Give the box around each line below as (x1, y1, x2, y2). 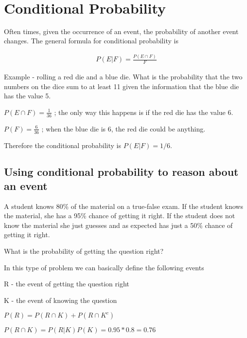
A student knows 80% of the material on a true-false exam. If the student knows (4, 201, 243, 211)
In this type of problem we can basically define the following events (4, 262, 204, 272)
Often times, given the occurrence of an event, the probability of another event (4, 26, 239, 36)
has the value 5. (4, 91, 51, 101)
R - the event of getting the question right (4, 279, 129, 289)
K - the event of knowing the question (4, 295, 117, 305)
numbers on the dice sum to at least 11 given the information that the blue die (4, 81, 239, 91)
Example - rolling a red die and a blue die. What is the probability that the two (4, 72, 243, 82)
